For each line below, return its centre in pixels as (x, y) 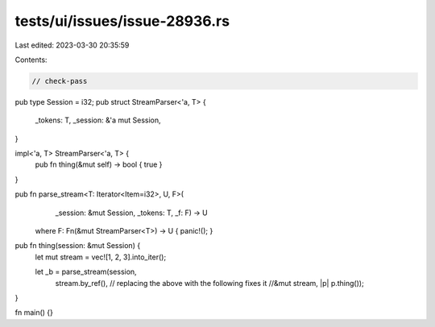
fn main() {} (34, 313)
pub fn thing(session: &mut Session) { (78, 246)
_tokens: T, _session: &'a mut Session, (98, 120)
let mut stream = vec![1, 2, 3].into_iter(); (101, 257)
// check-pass (60, 81)
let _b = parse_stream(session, (86, 272)
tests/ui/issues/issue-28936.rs (122, 21)
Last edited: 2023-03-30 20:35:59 (72, 45)
